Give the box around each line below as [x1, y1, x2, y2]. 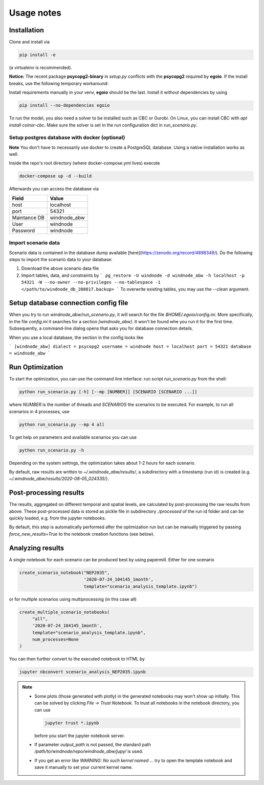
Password [12, 227, 35, 234]
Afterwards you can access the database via [9, 186, 99, 192]
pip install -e [19, 52, 56, 58]
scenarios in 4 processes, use [9, 408, 70, 414]
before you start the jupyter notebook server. [34, 733, 125, 738]
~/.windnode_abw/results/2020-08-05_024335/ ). [9, 476, 109, 482]
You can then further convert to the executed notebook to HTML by [9, 656, 145, 662]
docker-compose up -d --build [19, 173, 92, 179]
